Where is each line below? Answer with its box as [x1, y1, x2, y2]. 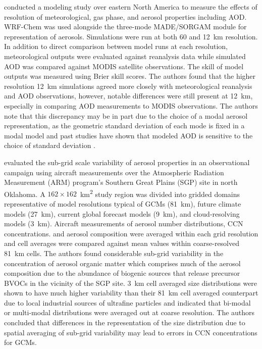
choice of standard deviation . [4, 140, 95, 151]
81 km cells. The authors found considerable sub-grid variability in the [4, 247, 224, 258]
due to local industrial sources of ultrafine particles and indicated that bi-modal [4, 297, 251, 308]
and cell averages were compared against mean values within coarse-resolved [4, 238, 240, 248]
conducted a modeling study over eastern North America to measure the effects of [4, 2, 257, 12]
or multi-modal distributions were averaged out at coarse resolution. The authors [4, 307, 255, 318]
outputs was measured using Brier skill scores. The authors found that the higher [4, 71, 256, 81]
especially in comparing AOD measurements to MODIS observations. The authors [4, 100, 258, 111]
